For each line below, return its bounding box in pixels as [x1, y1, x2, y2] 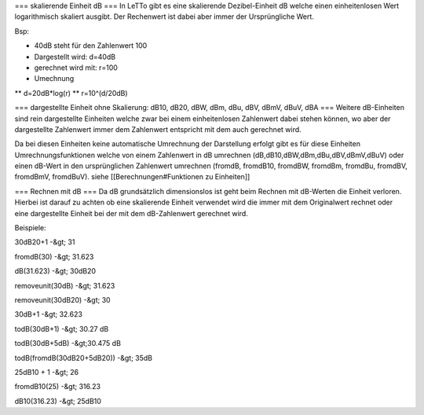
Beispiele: [14, 223, 46, 233]
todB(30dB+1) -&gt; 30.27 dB [14, 324, 109, 333]
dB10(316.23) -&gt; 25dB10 [14, 396, 102, 406]
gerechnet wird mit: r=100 [34, 63, 118, 72]
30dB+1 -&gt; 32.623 [14, 310, 82, 319]
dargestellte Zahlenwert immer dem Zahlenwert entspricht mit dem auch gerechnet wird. [14, 124, 302, 134]
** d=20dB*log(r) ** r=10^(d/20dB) [14, 88, 129, 97]
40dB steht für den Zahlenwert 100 [34, 41, 148, 50]
